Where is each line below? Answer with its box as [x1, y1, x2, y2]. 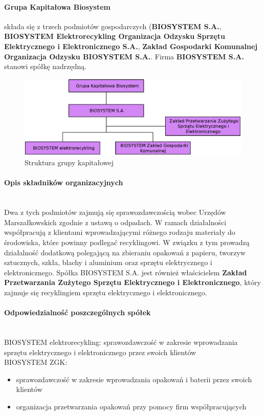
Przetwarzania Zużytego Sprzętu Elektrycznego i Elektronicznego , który [4, 277, 261, 288]
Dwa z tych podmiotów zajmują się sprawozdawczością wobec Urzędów [4, 207, 226, 217]
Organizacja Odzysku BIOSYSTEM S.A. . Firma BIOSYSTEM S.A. [4, 51, 244, 61]
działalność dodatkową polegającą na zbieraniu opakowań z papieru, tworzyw [4, 247, 246, 257]
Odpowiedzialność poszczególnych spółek [4, 307, 151, 318]
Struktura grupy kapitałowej [25, 157, 114, 168]
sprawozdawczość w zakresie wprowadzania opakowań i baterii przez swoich [16, 374, 252, 384]
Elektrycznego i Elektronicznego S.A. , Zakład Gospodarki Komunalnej [4, 40, 258, 51]
